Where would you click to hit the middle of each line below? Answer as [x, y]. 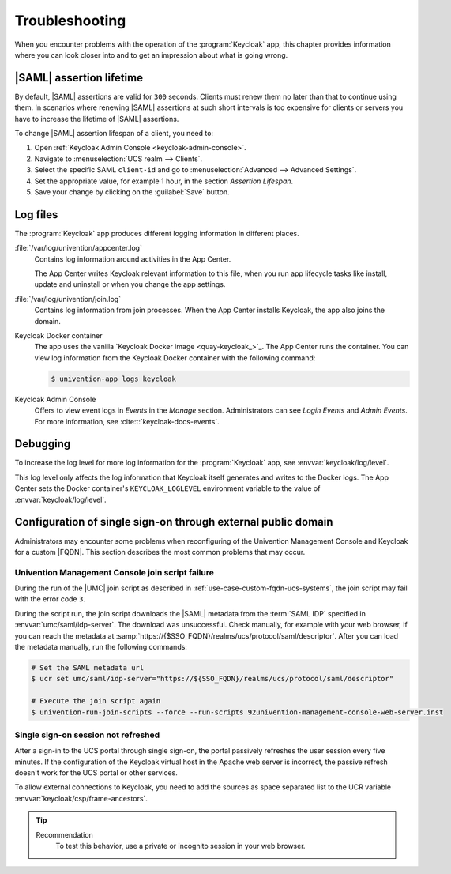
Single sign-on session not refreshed [87, 735]
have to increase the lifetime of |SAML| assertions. [97, 119]
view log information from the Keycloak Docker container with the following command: [175, 358]
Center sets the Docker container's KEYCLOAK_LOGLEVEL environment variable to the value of [167, 488]
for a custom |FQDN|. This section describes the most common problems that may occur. [160, 552]
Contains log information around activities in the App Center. [133, 259]
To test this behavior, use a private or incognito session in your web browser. [180, 846]
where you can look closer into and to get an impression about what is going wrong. [151, 55]
